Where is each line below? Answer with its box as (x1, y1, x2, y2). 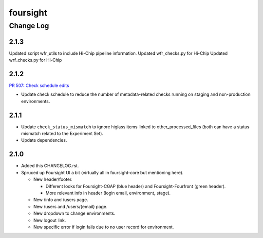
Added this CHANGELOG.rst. (21, 163, 79, 169)
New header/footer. (33, 176, 73, 182)
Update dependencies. (21, 137, 67, 143)
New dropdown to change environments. (33, 210, 115, 216)
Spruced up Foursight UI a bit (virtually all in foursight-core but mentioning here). (21, 170, 184, 175)
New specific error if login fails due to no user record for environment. (33, 224, 174, 230)
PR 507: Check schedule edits (9, 83, 69, 88)
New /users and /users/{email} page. (33, 204, 108, 209)
